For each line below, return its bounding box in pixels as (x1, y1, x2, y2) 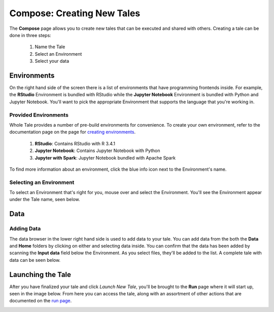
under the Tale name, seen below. (9, 197, 80, 203)
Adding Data (9, 225, 41, 232)
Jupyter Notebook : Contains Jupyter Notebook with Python (35, 147, 160, 154)
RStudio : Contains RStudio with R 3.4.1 (35, 140, 115, 146)
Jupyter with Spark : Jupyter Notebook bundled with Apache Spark (35, 154, 176, 161)
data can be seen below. (9, 257, 61, 263)
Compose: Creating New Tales (9, 8, 141, 19)
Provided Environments (9, 111, 68, 119)
